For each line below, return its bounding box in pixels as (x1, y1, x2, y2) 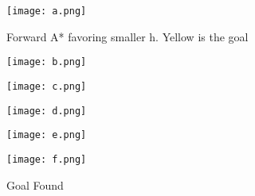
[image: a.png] (6, 6, 87, 17)
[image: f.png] (6, 153, 87, 165)
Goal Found (6, 176, 64, 193)
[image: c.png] (6, 80, 87, 92)
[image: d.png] (6, 105, 87, 117)
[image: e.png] (6, 129, 87, 141)
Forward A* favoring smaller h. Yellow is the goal (6, 28, 249, 44)
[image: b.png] (6, 56, 87, 68)
